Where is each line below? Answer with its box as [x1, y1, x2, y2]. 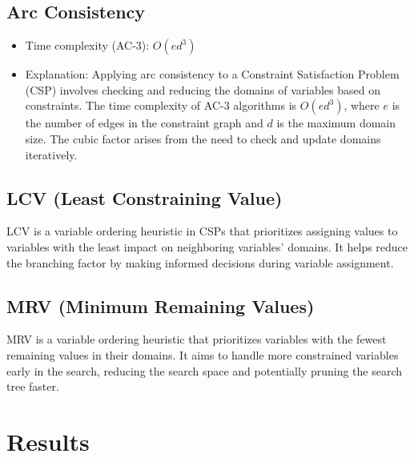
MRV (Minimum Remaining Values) [6, 293, 315, 318]
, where [344, 97, 380, 114]
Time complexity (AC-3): [25, 37, 150, 54]
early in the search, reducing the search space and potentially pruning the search [6, 362, 403, 379]
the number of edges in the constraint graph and [25, 114, 263, 131]
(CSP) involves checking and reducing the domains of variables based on [25, 81, 380, 98]
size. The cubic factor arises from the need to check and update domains [25, 130, 381, 147]
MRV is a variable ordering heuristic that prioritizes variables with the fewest [6, 331, 387, 348]
